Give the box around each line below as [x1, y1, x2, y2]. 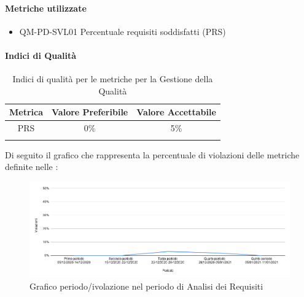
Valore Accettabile [136, 106, 216, 118]
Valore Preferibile [52, 106, 128, 118]
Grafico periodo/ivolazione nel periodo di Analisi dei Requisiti [29, 279, 263, 292]
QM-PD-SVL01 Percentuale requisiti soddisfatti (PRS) [19, 25, 226, 37]
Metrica [9, 106, 44, 118]
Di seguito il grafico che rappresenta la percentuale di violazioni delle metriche [5, 148, 300, 161]
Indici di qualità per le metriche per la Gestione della [12, 72, 213, 85]
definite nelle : [5, 160, 58, 173]
